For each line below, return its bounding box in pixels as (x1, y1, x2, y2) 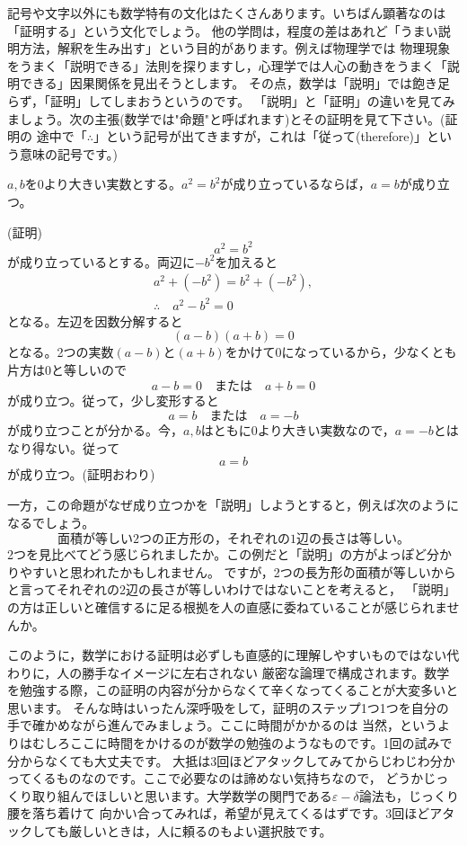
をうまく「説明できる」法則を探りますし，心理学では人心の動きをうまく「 (7, 56, 447, 75)
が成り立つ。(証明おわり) (7, 465, 155, 484)
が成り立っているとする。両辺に (7, 252, 195, 271)
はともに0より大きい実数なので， (200, 421, 395, 440)
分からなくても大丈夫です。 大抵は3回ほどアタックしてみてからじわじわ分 (7, 751, 443, 770)
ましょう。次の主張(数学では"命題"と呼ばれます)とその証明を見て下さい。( (7, 109, 445, 128)
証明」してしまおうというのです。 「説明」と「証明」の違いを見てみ (50, 91, 455, 110)
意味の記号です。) (19, 144, 119, 163)
